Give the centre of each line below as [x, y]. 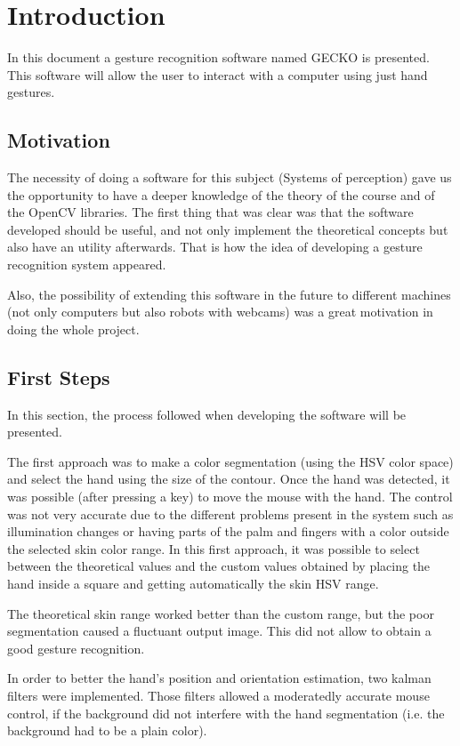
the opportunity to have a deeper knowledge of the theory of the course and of [221, 194]
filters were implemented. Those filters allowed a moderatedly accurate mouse [218, 695]
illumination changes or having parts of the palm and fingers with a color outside [228, 531]
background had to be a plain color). [107, 730]
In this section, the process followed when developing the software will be [207, 414]
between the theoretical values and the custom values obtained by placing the [219, 566]
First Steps [59, 377]
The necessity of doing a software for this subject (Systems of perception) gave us [230, 177]
